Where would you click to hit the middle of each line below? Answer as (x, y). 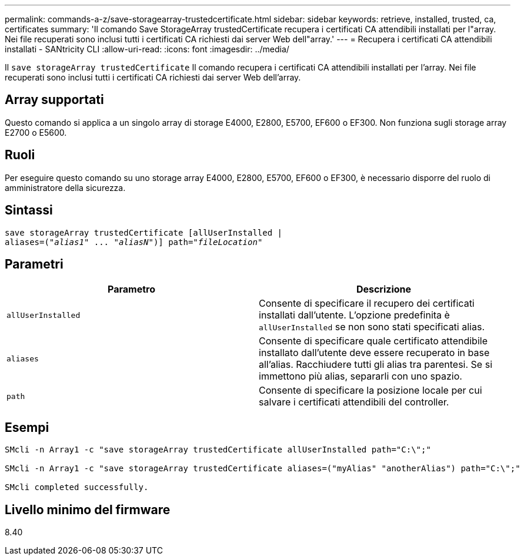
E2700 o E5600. (36, 132)
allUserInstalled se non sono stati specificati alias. (372, 327)
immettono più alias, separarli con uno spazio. (361, 376)
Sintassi (29, 210)
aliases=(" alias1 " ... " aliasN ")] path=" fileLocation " (134, 242)
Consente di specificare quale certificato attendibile (373, 341)
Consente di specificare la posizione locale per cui (371, 390)
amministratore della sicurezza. (65, 187)
